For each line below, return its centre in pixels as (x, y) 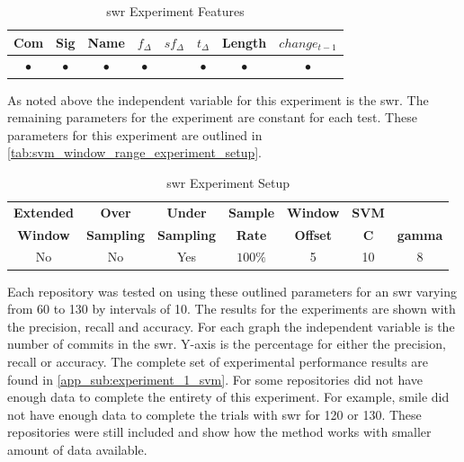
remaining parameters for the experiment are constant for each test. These (212, 117)
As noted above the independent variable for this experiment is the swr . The (218, 99)
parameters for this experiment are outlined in (135, 134)
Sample (252, 212)
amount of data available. (77, 449)
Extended (44, 212)
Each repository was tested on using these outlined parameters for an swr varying (232, 291)
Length (245, 42)
